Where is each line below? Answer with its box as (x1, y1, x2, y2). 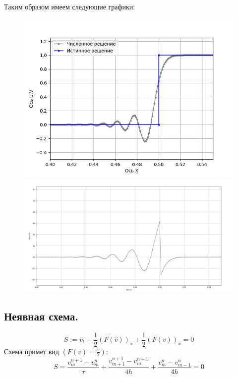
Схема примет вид (4, 346, 59, 356)
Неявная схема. (4, 308, 79, 323)
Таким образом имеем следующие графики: (4, 1, 135, 11)
